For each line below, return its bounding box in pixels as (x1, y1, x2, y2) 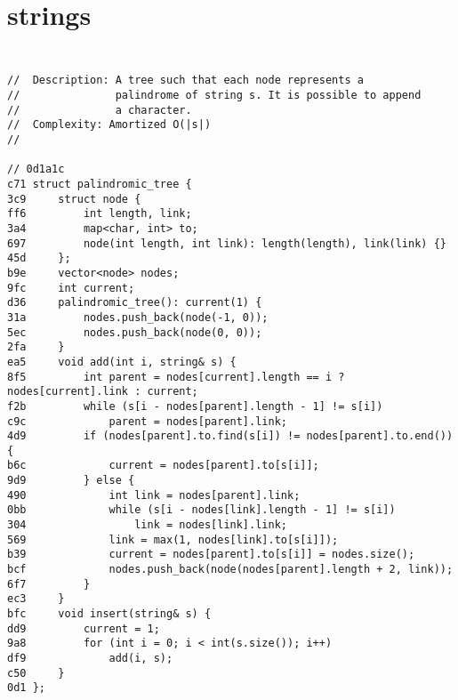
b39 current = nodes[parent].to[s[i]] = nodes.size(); (7, 548, 415, 561)
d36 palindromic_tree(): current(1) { (7, 296, 262, 310)
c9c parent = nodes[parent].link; (7, 414, 287, 428)
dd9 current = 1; (7, 622, 160, 635)
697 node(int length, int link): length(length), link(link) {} (7, 237, 446, 250)
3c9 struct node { (7, 192, 141, 205)
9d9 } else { (7, 474, 135, 487)
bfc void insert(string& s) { (7, 607, 212, 621)
